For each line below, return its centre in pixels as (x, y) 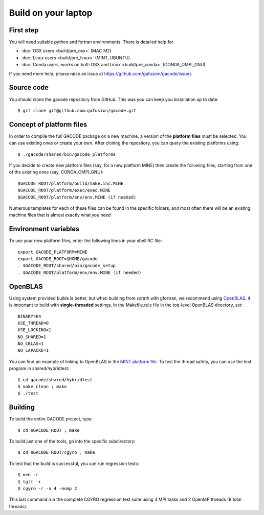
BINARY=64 (29, 316)
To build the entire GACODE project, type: (51, 419)
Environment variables (44, 229)
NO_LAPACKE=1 (33, 351)
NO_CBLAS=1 (31, 344)
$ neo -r (28, 475)
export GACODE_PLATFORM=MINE (53, 252)
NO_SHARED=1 (32, 337)
